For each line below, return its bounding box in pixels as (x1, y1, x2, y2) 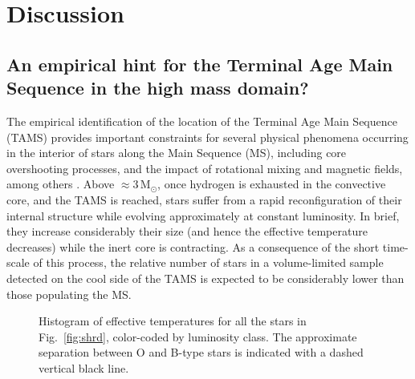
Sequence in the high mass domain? (6, 75, 309, 100)
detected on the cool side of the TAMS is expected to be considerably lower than (6, 269, 405, 286)
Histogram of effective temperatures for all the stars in (39, 312, 307, 329)
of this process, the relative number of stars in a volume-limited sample (33, 254, 384, 271)
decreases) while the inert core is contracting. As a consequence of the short (6, 238, 380, 255)
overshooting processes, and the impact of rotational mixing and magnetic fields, (6, 159, 403, 176)
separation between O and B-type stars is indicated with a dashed (39, 344, 364, 361)
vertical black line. (39, 359, 129, 376)
